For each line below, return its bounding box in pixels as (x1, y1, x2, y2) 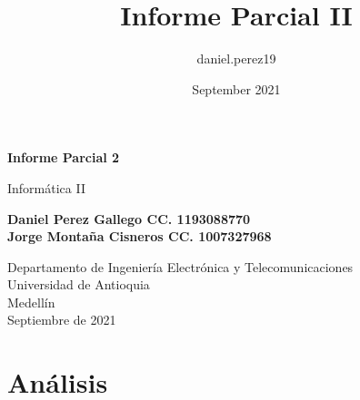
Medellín (7, 292, 55, 311)
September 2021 (192, 79, 281, 98)
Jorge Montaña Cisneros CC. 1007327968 (7, 227, 272, 246)
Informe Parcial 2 (7, 148, 120, 167)
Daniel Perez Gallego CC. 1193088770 (7, 209, 251, 228)
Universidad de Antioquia (7, 275, 150, 294)
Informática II (7, 178, 85, 197)
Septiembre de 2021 (7, 310, 116, 329)
